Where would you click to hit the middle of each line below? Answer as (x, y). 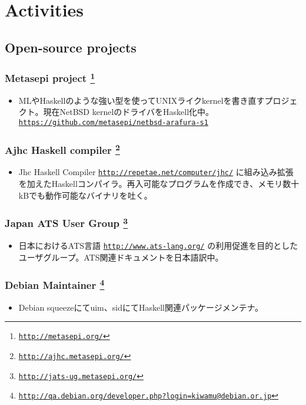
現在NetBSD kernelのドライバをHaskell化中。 (129, 112)
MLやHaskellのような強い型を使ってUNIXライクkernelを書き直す (142, 100)
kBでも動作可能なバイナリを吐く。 (85, 195)
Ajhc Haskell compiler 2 (62, 149)
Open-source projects (71, 47)
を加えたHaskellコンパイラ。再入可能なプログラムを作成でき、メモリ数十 (159, 183)
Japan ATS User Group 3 (66, 223)
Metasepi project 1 (50, 78)
